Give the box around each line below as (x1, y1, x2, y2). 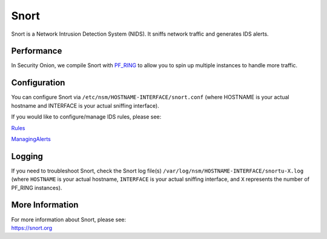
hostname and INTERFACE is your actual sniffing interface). (11, 102, 160, 109)
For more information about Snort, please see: (11, 215, 127, 223)
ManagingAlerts (11, 135, 51, 142)
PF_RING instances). (11, 184, 62, 191)
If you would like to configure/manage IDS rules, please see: (11, 113, 162, 120)
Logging (11, 151, 44, 162)
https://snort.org (11, 224, 53, 231)
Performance (11, 46, 62, 56)
